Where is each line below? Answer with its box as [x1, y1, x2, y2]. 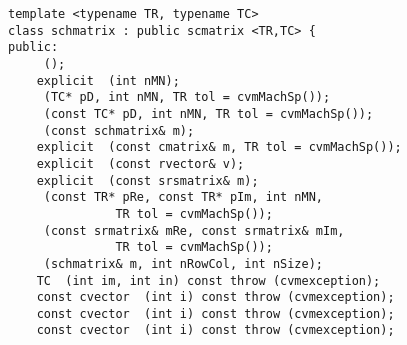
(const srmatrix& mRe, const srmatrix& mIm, [43, 223, 345, 238]
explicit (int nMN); [36, 73, 180, 88]
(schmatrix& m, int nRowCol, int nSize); [43, 256, 323, 271]
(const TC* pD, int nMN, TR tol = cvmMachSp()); [43, 106, 374, 121]
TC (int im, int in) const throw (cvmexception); [36, 273, 381, 288]
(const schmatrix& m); [43, 123, 195, 138]
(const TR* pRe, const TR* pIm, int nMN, [43, 190, 323, 205]
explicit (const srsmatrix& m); [36, 173, 259, 188]
